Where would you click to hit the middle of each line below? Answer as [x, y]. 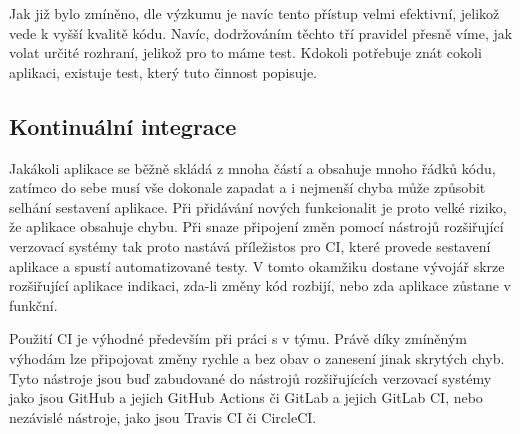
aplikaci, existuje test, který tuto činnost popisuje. [163, 71]
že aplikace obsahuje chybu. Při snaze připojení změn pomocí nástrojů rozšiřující [256, 226]
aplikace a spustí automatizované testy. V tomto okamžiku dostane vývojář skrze [257, 265]
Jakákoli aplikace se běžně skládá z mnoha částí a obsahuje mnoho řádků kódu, [252, 167]
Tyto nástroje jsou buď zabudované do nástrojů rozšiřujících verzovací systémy [250, 377]
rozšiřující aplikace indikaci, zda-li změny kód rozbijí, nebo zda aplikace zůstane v [260, 285]
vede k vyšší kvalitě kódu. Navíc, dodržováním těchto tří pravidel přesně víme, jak [261, 32]
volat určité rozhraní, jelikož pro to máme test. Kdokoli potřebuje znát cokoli [245, 52]
